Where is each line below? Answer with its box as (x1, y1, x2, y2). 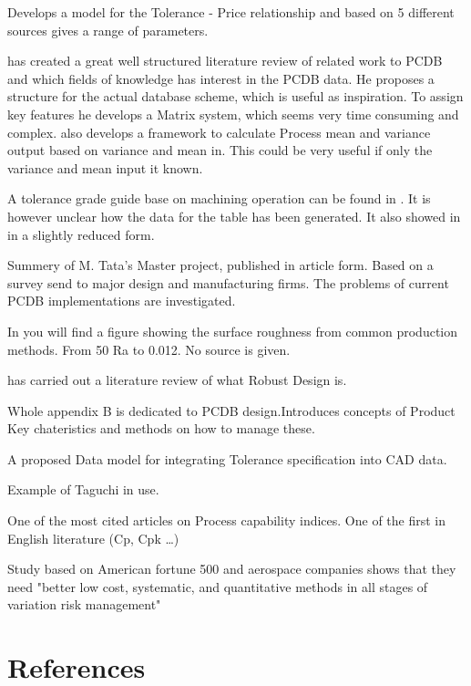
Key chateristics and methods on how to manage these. (7, 419, 315, 438)
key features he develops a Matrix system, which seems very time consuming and (7, 104, 459, 123)
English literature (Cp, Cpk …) (7, 528, 179, 547)
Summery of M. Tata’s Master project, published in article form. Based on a (7, 255, 434, 275)
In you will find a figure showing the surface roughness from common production (7, 321, 458, 340)
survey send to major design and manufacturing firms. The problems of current (7, 273, 449, 292)
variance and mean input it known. (7, 158, 203, 177)
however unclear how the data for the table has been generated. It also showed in (7, 206, 461, 225)
